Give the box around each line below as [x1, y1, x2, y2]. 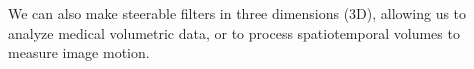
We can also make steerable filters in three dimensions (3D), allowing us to [8, 3, 467, 23]
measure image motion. [8, 42, 150, 63]
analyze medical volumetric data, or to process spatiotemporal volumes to [8, 22, 460, 43]
